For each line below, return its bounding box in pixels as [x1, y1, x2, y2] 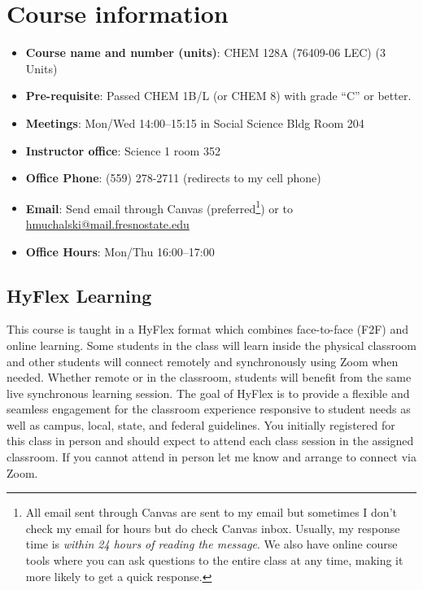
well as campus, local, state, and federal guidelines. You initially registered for [7, 416, 395, 433]
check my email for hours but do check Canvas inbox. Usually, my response [25, 519, 400, 536]
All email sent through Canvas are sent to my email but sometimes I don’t [25, 504, 397, 521]
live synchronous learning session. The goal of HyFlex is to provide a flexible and [7, 384, 410, 401]
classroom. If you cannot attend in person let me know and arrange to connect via [7, 448, 416, 465]
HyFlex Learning [7, 282, 152, 308]
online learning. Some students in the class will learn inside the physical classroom [7, 336, 416, 353]
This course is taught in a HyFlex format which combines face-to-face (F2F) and [7, 321, 409, 338]
